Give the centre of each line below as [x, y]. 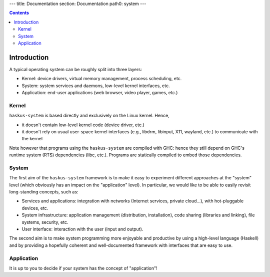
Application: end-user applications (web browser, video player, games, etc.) [100, 93]
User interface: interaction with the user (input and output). [82, 229]
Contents [19, 13]
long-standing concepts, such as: [44, 192]
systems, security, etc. [45, 222]
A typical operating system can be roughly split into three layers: [76, 69]
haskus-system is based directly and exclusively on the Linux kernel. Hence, [89, 116]
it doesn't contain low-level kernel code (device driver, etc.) [83, 125]
